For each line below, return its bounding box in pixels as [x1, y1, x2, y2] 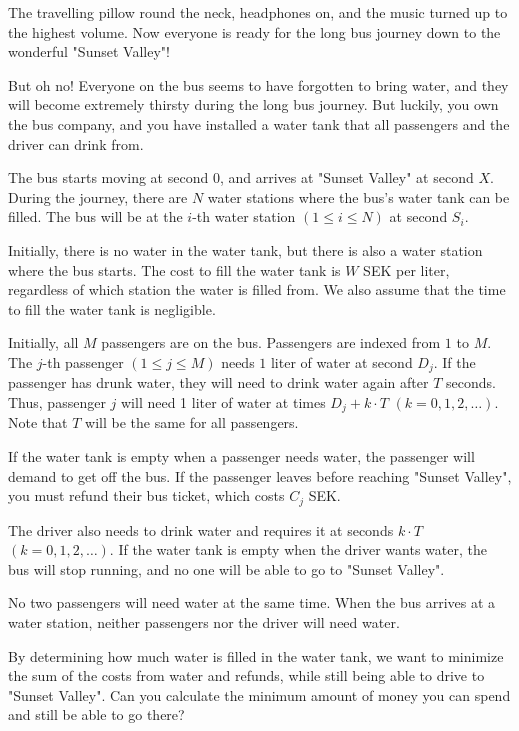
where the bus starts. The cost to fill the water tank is [8, 259, 341, 280]
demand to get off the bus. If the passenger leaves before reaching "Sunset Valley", [8, 465, 512, 486]
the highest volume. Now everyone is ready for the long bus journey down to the [8, 21, 501, 42]
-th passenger [42, 351, 124, 372]
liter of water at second [270, 351, 413, 372]
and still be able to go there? [8, 704, 185, 725]
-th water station [192, 206, 296, 227]
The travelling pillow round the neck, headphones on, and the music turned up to [8, 2, 508, 22]
